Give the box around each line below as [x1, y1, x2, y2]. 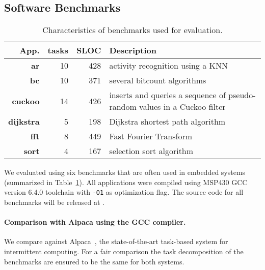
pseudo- [228, 89, 256, 101]
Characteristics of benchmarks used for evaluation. [42, 24, 223, 36]
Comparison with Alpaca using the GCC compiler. [4, 217, 186, 227]
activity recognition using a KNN [109, 59, 228, 72]
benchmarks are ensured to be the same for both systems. [4, 256, 184, 266]
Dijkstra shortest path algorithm [109, 115, 226, 128]
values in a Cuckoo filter [139, 101, 226, 113]
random [109, 101, 137, 113]
